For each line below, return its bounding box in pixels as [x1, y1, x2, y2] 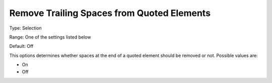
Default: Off [9, 43, 34, 49]
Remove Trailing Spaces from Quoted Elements [9, 7, 211, 18]
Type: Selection [9, 25, 42, 31]
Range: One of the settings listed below [9, 34, 91, 40]
